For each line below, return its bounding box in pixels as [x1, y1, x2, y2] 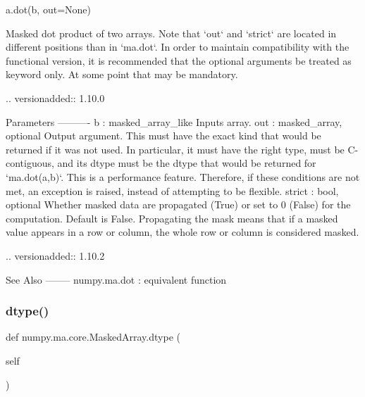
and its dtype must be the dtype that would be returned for [57, 156, 316, 170]
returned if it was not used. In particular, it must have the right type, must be [6, 141, 345, 156]
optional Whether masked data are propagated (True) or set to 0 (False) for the [6, 197, 351, 212]
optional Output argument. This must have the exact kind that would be [6, 128, 321, 143]
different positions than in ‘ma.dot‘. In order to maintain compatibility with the [6, 39, 349, 54]
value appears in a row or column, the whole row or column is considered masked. [6, 225, 359, 239]
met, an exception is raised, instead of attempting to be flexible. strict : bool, [6, 183, 339, 198]
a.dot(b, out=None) [6, 2, 91, 16]
